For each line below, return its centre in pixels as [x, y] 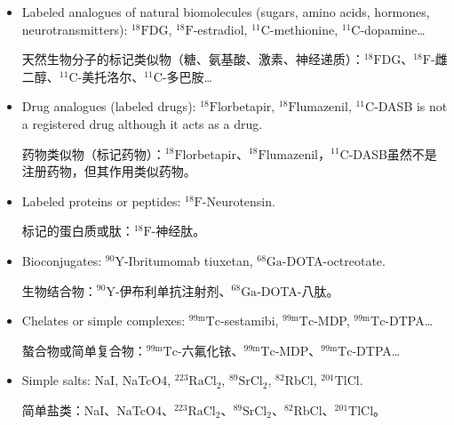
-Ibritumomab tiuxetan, [188, 260]
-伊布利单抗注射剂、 [173, 290]
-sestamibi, [249, 321]
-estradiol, [220, 29]
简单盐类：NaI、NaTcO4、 [98, 409]
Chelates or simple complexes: [104, 321]
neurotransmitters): [75, 29]
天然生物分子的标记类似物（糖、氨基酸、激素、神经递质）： [193, 59]
